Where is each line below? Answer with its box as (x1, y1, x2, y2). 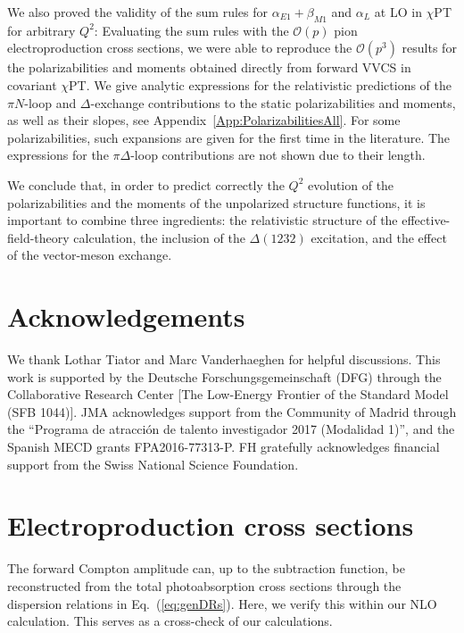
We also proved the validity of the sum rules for (7, 3, 269, 21)
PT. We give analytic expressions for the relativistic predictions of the (69, 75, 452, 94)
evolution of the (308, 175, 394, 194)
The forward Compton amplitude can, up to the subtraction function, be (7, 559, 405, 578)
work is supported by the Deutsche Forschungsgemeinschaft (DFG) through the (7, 367, 442, 386)
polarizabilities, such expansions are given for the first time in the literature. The (7, 128, 451, 146)
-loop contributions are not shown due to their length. (130, 146, 426, 164)
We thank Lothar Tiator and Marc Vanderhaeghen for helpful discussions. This (7, 350, 441, 369)
